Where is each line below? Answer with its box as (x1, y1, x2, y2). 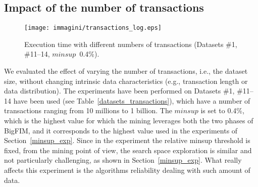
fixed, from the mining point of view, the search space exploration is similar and (4, 145, 252, 155)
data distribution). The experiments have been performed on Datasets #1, (4, 85, 235, 96)
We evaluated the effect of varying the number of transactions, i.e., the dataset (4, 66, 248, 76)
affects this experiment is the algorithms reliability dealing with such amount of (4, 164, 250, 175)
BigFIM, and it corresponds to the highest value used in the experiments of (4, 125, 238, 135)
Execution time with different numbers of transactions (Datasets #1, (24, 38, 237, 49)
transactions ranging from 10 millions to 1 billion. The (4, 105, 172, 116)
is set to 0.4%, (200, 105, 244, 116)
